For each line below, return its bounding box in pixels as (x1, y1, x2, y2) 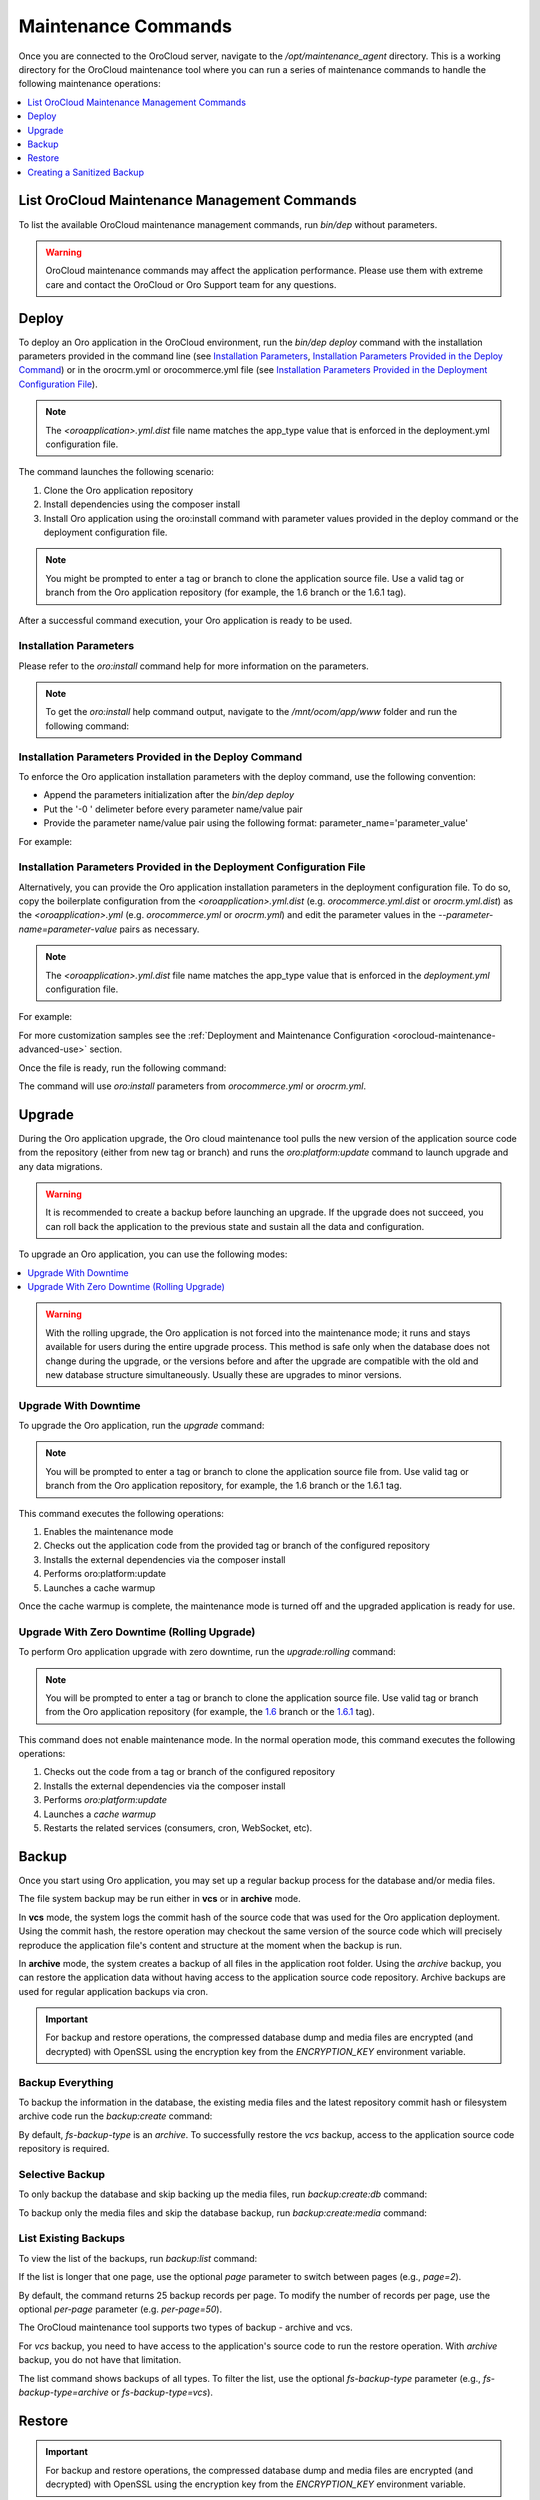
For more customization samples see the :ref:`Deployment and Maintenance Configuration (18, 1029, 390, 1041)
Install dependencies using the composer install (43, 498, 240, 510)
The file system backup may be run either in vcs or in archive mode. (18, 1893, 301, 1905)
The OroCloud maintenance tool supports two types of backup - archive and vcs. (18, 2321, 354, 2334)
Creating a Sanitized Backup (27, 166, 145, 178)
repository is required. (18, 2143, 110, 2155)
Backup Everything (18, 2075, 114, 2089)
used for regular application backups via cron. (18, 1985, 209, 1997)
